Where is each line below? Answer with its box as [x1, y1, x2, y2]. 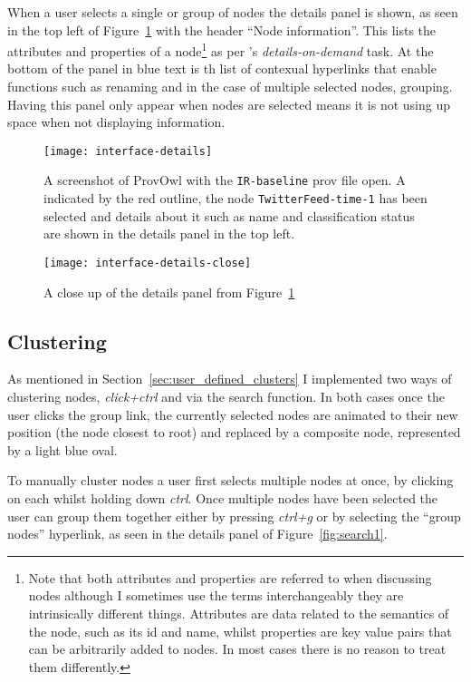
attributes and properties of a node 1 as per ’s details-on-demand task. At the [7, 39, 434, 60]
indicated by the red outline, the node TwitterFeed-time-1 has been [43, 189, 428, 208]
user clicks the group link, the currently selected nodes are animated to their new [7, 404, 458, 424]
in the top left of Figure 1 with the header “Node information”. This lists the [7, 20, 437, 39]
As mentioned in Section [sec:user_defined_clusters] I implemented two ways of [7, 369, 452, 388]
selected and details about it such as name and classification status [43, 206, 415, 225]
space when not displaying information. [7, 112, 226, 132]
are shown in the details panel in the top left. [43, 224, 295, 243]
